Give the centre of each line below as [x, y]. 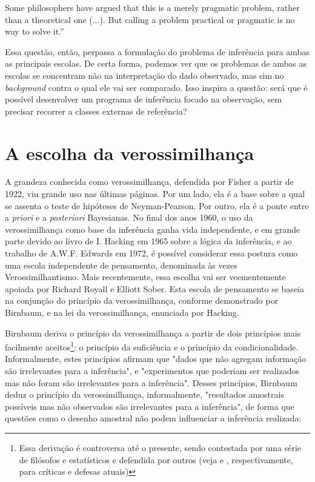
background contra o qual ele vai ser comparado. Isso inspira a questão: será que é [156, 87]
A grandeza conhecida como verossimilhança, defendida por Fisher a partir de [149, 182]
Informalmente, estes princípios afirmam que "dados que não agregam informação [156, 359]
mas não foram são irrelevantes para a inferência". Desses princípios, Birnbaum [151, 382]
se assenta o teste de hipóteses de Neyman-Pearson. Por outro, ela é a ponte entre [157, 205]
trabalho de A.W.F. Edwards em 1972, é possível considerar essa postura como [151, 253]
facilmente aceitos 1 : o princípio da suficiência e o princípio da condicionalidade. [152, 346]
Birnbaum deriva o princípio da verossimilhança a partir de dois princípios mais [153, 333]
